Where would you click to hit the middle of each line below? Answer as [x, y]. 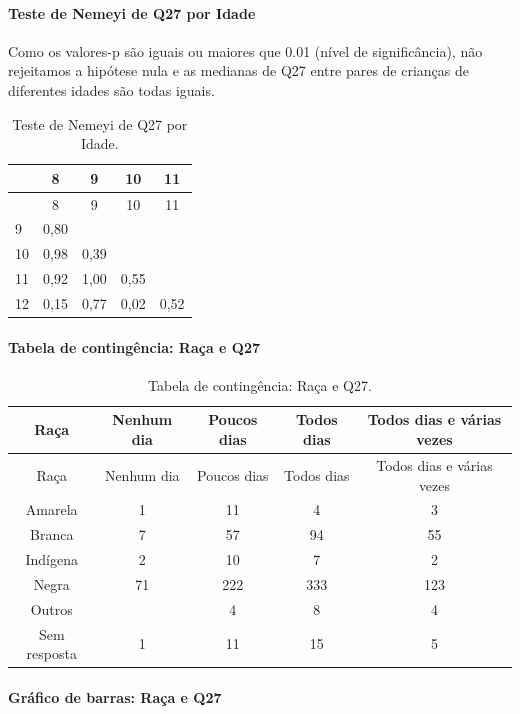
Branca [52, 534]
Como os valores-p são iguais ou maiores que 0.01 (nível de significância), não [245, 50]
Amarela [51, 509]
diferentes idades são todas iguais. [111, 89]
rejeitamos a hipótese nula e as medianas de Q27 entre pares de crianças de [238, 70]
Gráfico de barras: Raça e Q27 [115, 696]
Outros [51, 608]
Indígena [51, 559]
